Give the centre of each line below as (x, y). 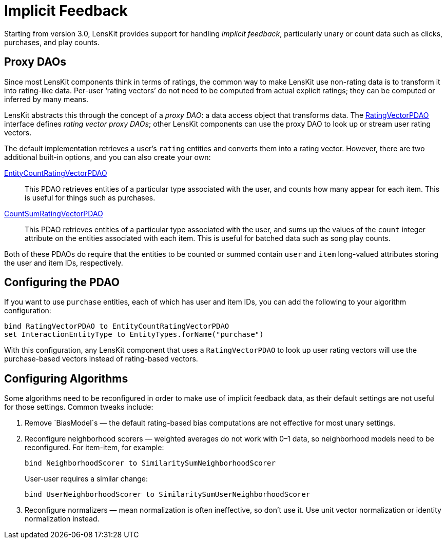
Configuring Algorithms (66, 378)
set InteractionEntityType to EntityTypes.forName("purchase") (134, 335)
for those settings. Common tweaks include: (79, 407)
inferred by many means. (46, 99)
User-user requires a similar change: (86, 479)
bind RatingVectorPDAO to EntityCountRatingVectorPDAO (117, 326)
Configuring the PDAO (62, 283)
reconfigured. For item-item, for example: (94, 448)
